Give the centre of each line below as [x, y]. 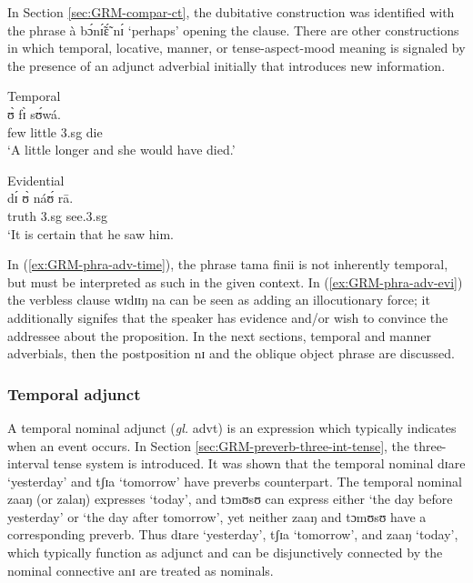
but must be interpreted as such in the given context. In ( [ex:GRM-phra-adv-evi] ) [235, 281]
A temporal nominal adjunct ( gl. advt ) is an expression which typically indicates [232, 427]
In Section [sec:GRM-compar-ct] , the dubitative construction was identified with [231, 12]
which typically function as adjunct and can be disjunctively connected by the [225, 553]
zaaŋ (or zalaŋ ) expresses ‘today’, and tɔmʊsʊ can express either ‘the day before [230, 499]
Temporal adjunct [74, 393]
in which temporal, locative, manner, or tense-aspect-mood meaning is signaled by [236, 48]
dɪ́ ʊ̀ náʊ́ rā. [40, 198]
